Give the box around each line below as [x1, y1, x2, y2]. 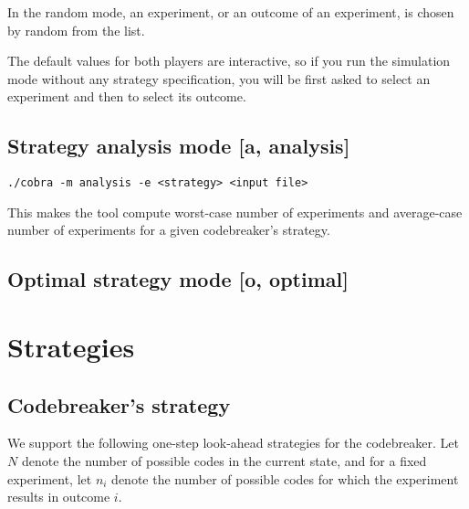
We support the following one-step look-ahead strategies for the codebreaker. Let [7, 433, 459, 452]
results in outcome [7, 487, 110, 506]
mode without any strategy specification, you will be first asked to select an [7, 69, 431, 88]
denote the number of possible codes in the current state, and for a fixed [21, 451, 427, 470]
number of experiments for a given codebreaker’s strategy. [7, 220, 330, 239]
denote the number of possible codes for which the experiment [111, 469, 459, 488]
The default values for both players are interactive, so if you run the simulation [7, 51, 451, 70]
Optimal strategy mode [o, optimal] [7, 265, 349, 293]
